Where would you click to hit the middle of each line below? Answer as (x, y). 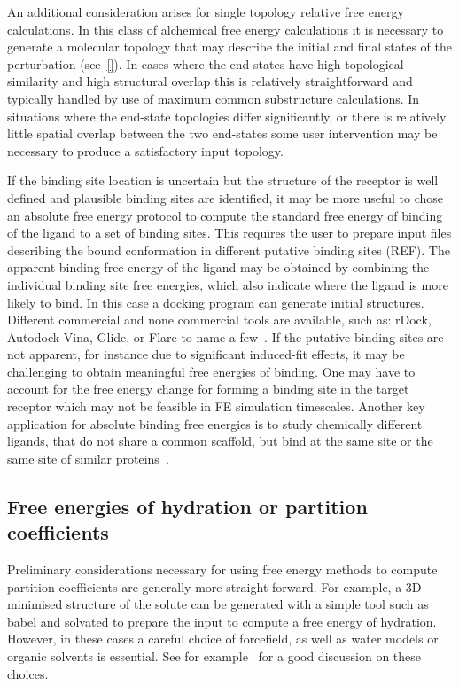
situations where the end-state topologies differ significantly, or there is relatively (227, 116)
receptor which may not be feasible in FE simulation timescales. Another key (216, 406)
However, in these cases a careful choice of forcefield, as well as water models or (223, 639)
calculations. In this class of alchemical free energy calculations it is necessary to (226, 29)
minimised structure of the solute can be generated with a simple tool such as (218, 604)
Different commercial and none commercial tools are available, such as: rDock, (219, 320)
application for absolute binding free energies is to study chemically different (215, 423)
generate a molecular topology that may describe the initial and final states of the (230, 47)
